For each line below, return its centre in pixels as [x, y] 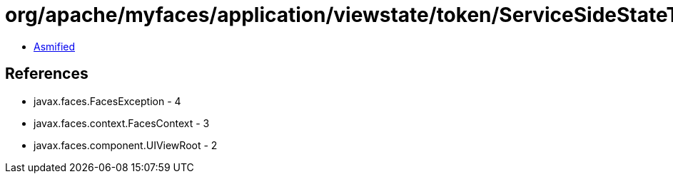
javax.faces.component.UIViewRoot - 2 [126, 145]
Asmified [55, 46]
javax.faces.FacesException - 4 [107, 101]
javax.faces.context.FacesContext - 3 [122, 123]
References [47, 74]
